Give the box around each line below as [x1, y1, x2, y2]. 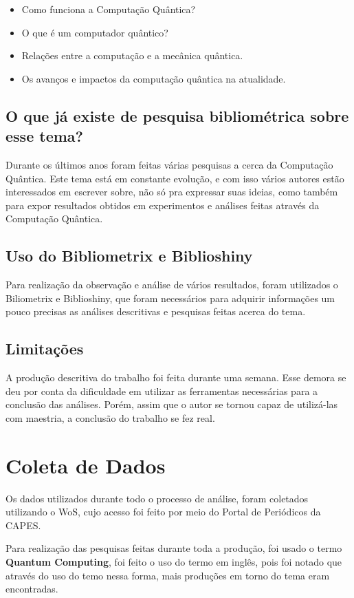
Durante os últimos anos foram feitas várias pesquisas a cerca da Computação [5, 157, 333, 171]
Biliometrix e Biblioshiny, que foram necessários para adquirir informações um [5, 290, 335, 305]
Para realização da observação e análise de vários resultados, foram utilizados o [5, 277, 338, 292]
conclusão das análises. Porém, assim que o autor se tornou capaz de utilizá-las [5, 397, 338, 412]
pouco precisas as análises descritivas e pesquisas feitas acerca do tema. [5, 304, 306, 319]
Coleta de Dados [5, 451, 166, 479]
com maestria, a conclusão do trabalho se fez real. [5, 410, 215, 425]
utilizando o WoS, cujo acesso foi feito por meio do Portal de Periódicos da [5, 504, 321, 519]
